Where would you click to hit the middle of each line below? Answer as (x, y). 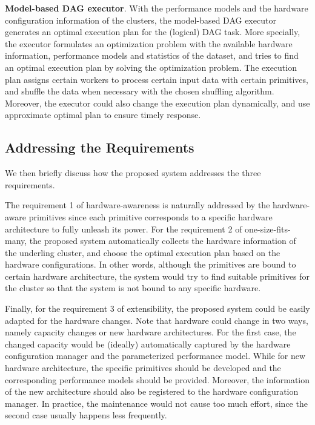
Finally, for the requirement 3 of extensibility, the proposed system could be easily (157, 308)
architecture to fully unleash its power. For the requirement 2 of (124, 229)
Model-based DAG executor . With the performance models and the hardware (157, 8)
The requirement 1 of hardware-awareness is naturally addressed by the (138, 205)
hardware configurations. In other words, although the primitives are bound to (151, 264)
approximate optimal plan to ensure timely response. (103, 115)
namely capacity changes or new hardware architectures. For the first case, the (151, 332)
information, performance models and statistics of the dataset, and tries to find (152, 55)
